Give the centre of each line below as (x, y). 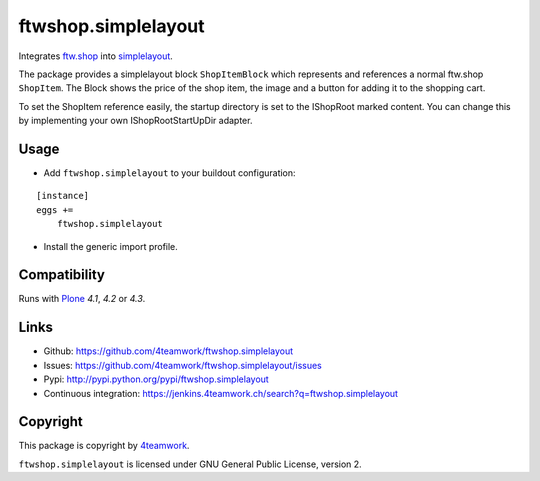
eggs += (55, 209)
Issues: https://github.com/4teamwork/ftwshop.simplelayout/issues (182, 365)
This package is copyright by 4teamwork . (104, 446)
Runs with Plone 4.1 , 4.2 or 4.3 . (82, 299)
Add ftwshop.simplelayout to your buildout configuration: (169, 173)
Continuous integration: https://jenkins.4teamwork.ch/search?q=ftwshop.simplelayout (221, 393)
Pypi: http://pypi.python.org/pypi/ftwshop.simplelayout (156, 379)
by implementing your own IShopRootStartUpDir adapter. (135, 121)
